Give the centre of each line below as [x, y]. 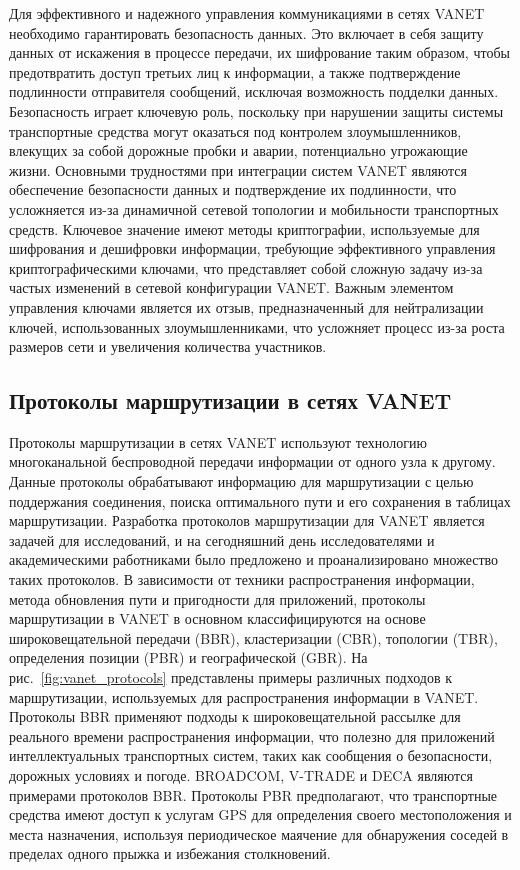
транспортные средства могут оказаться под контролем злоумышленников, [235, 130]
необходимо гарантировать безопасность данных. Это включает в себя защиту [246, 32]
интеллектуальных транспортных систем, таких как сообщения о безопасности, [251, 755]
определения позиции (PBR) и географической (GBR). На [188, 657]
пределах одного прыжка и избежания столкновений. [170, 853]
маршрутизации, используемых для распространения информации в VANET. [244, 696]
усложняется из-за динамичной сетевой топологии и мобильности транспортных [254, 208]
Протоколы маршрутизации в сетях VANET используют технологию [218, 441]
